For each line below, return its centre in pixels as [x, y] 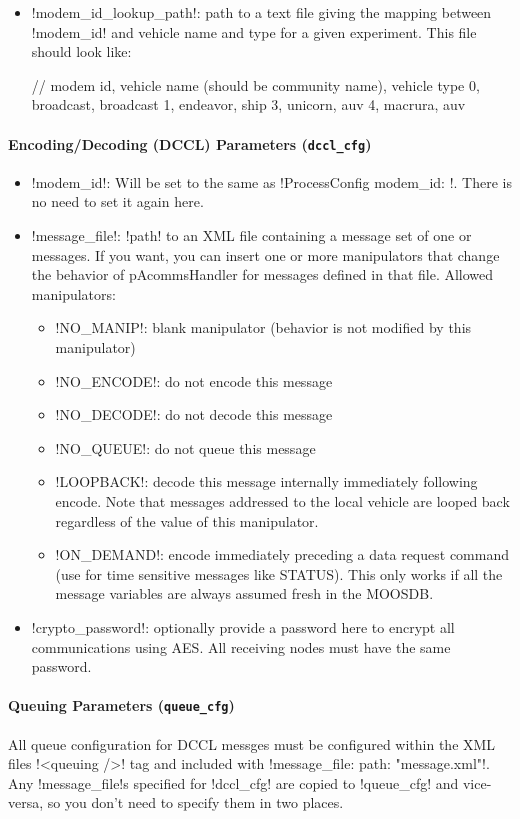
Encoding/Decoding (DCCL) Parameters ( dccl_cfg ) [190, 143]
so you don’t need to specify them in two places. [195, 802]
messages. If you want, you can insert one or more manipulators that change [265, 254]
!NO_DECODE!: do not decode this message [194, 414]
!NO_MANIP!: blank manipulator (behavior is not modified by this [263, 327]
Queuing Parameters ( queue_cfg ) [121, 705]
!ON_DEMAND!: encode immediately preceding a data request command [282, 554]
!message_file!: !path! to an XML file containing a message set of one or [251, 235]
